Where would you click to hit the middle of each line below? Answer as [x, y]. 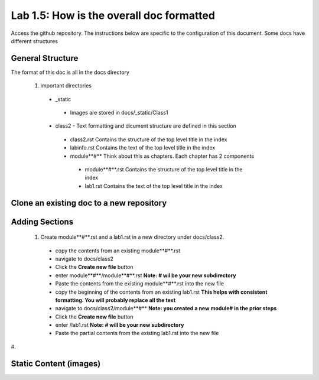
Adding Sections [42, 222]
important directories [66, 86]
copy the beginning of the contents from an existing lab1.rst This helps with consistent [161, 292]
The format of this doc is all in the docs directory [70, 72]
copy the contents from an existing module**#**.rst [118, 251]
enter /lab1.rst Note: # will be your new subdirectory [120, 325]
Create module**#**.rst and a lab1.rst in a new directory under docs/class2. [132, 237]
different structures [35, 41]
